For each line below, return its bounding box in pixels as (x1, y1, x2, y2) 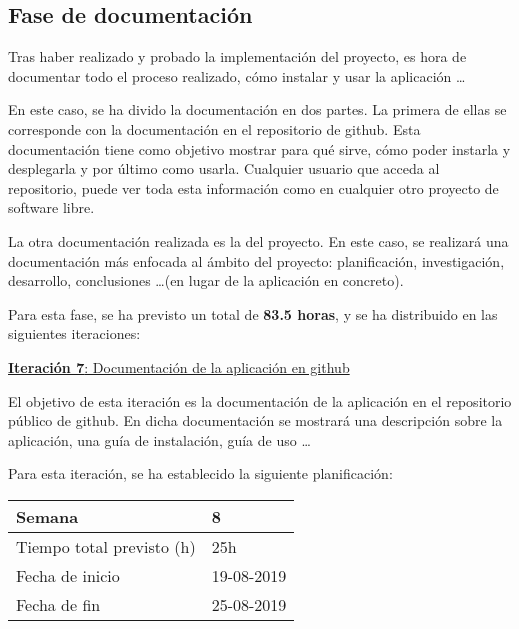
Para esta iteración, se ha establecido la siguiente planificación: (8, 463, 393, 484)
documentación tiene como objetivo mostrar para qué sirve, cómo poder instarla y (8, 138, 511, 159)
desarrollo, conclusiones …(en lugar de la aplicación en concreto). (8, 270, 404, 291)
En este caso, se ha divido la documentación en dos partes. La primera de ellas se (8, 99, 507, 120)
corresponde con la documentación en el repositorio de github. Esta (8, 118, 421, 139)
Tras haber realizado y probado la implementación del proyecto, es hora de (8, 46, 467, 67)
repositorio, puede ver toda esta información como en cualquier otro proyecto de (8, 177, 499, 198)
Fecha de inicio (16, 563, 120, 587)
